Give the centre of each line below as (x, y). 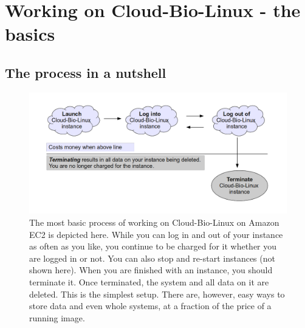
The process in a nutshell (86, 72)
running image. (57, 317)
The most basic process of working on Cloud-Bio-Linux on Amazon (154, 222)
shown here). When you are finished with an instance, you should (151, 270)
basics (30, 34)
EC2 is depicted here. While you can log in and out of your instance (156, 234)
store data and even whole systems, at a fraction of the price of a (150, 306)
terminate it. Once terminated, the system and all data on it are (149, 281)
